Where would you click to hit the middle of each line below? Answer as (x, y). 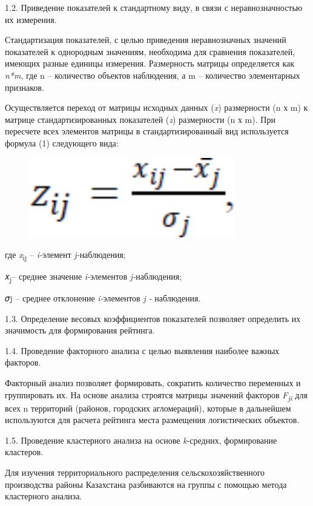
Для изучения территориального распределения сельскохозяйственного (135, 472)
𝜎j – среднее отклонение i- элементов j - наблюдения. (103, 297)
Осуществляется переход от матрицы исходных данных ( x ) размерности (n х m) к (156, 107)
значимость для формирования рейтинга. (80, 330)
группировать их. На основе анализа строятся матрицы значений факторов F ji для (156, 395)
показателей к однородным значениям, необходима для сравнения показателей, (150, 51)
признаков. (25, 87)
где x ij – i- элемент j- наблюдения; (65, 255)
